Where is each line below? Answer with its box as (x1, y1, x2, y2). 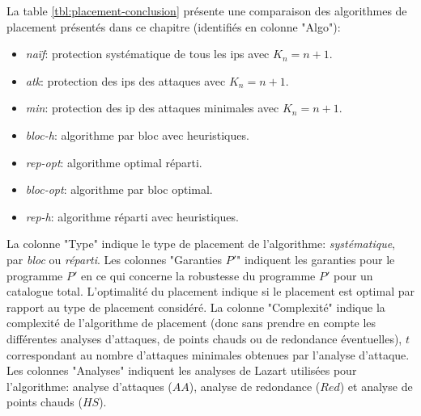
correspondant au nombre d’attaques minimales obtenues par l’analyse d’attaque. (6, 346, 410, 363)
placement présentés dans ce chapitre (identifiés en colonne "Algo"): (6, 18, 341, 35)
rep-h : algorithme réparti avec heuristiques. (25, 208, 239, 225)
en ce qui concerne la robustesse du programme (80, 267, 316, 284)
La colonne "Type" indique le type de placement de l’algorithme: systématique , (6, 235, 396, 252)
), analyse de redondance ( (189, 377, 321, 394)
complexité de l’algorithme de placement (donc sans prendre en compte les (6, 314, 376, 331)
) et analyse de (339, 377, 413, 394)
